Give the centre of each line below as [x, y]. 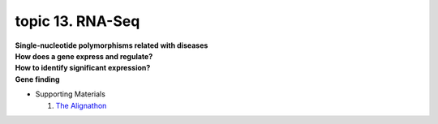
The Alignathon [81, 105]
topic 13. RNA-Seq [77, 21]
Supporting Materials [70, 94]
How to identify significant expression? [83, 68]
